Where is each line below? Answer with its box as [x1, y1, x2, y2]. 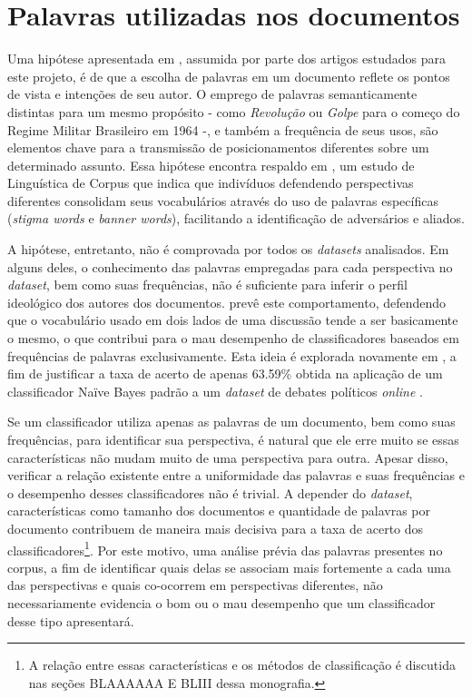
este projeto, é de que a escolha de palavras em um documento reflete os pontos [7, 66, 450, 85]
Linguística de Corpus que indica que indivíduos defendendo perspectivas [7, 173, 414, 192]
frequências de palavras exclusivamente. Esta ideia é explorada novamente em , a [7, 346, 457, 365]
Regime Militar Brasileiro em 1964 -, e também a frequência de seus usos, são [7, 120, 438, 139]
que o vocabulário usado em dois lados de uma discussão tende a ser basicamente [7, 310, 458, 329]
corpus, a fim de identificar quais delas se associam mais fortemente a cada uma [7, 557, 451, 576]
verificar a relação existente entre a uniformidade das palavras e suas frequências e [7, 466, 465, 485]
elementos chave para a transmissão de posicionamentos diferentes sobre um [7, 138, 429, 157]
